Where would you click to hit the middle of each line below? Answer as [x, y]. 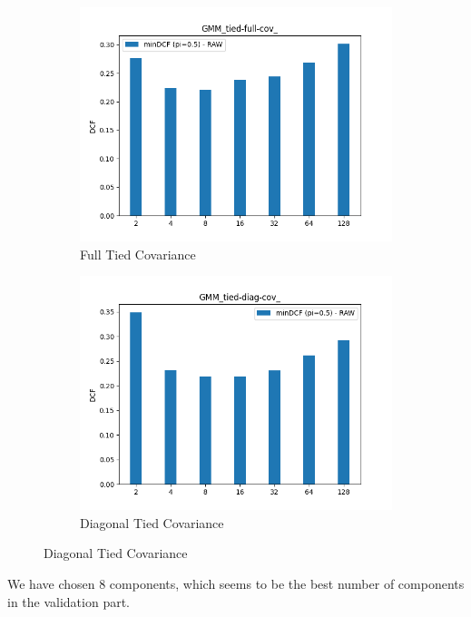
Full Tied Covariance [138, 254]
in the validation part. [69, 601]
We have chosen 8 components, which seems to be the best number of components [236, 583]
